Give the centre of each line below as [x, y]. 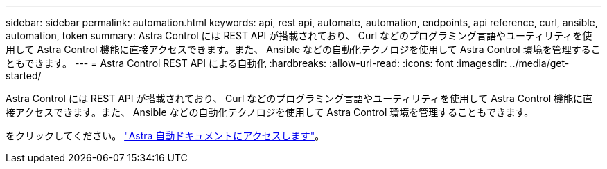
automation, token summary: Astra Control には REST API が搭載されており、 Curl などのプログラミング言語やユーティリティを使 [299, 36]
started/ [24, 76]
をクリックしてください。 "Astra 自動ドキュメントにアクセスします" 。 [165, 136]
